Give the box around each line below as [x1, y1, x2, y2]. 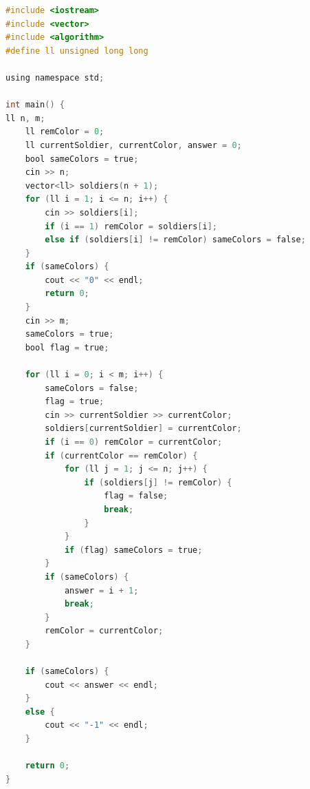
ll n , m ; [5, 113, 45, 123]
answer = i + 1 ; [64, 585, 139, 596]
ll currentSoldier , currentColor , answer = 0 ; [25, 140, 242, 150]
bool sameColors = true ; [25, 154, 139, 164]
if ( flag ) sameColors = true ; [64, 545, 203, 555]
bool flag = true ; [25, 342, 109, 353]
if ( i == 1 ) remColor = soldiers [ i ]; [45, 221, 217, 231]
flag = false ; [104, 491, 168, 501]
